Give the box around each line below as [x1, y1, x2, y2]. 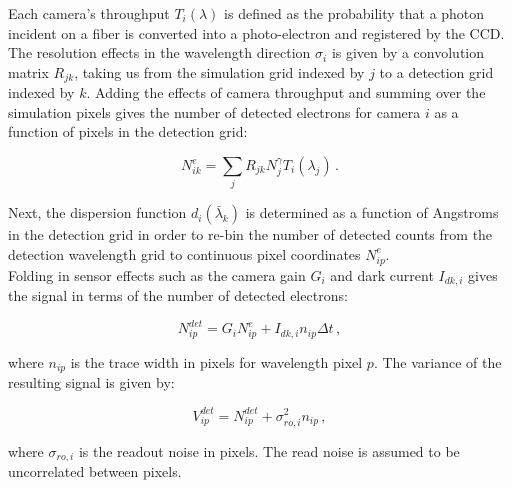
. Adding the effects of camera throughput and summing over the [86, 82, 486, 103]
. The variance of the [373, 351, 502, 372]
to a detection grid [379, 61, 494, 82]
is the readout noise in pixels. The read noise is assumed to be [78, 440, 460, 461]
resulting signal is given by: [8, 372, 175, 393]
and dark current [330, 264, 434, 285]
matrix [8, 61, 49, 82]
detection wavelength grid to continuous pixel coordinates [8, 243, 361, 264]
